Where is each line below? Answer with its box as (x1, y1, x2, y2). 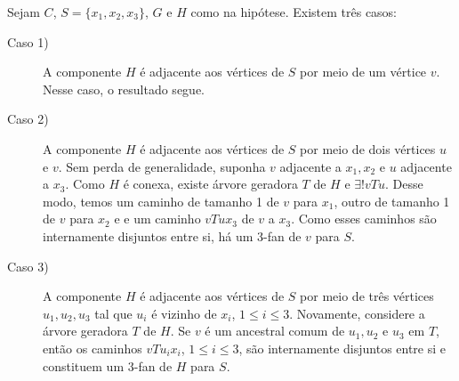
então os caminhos (43, 338, 142, 357)
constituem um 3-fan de (43, 356, 173, 375)
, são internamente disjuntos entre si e (238, 338, 447, 357)
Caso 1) (7, 32, 49, 51)
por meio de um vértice (300, 62, 427, 81)
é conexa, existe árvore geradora (123, 174, 298, 193)
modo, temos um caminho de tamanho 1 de (43, 191, 279, 210)
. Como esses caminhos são (291, 209, 437, 228)
